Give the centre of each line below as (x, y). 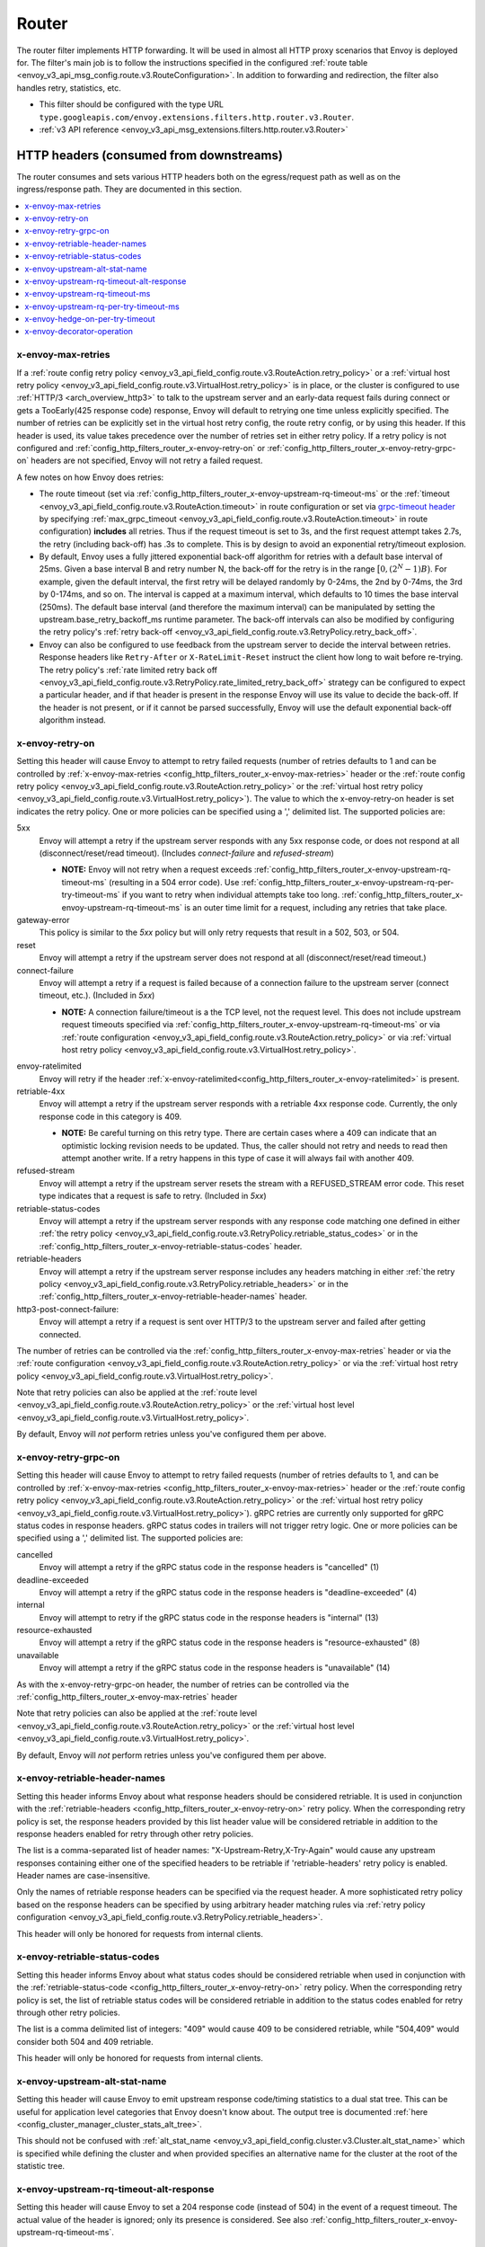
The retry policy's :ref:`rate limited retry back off (128, 670)
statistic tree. (41, 2166)
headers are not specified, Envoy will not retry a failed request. (147, 461)
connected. (60, 1334)
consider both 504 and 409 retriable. (85, 2041)
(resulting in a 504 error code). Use (174, 882)
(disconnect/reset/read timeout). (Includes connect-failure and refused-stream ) (186, 853)
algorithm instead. (73, 720)
